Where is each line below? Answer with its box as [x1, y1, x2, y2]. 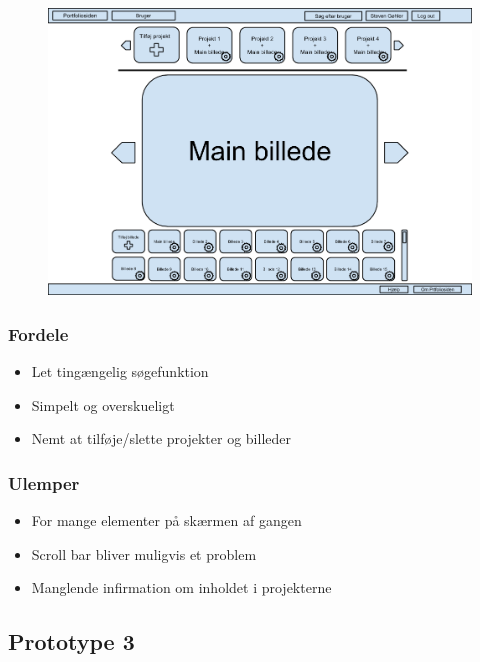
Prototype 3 [8, 626, 135, 657]
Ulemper [8, 470, 80, 495]
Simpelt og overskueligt [31, 394, 175, 415]
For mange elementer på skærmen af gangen [31, 510, 302, 531]
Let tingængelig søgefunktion [31, 361, 209, 382]
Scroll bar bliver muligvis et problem [31, 543, 257, 564]
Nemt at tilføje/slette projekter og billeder [31, 428, 291, 449]
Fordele [8, 321, 69, 346]
